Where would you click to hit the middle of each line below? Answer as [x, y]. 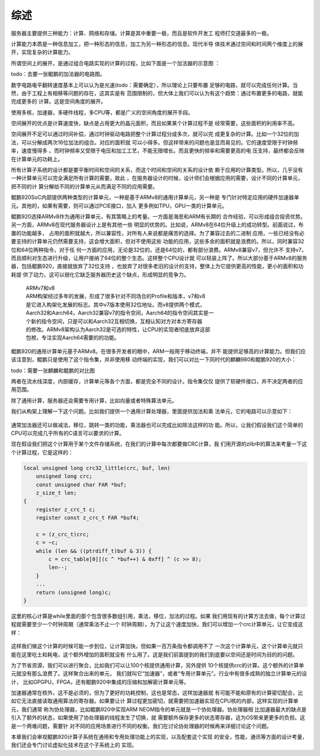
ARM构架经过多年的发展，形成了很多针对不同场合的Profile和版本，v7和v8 [116, 296]
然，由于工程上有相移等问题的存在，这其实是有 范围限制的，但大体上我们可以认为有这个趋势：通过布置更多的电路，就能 [157, 93]
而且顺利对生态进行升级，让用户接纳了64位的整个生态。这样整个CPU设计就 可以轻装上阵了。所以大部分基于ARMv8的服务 [159, 258]
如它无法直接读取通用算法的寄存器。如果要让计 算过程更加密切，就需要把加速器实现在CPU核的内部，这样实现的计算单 [155, 701]
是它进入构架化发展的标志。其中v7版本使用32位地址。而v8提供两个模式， [116, 305]
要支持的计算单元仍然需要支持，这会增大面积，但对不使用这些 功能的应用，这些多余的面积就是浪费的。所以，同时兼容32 [158, 241]
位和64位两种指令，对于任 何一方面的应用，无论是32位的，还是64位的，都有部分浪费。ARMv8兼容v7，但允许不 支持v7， [159, 249]
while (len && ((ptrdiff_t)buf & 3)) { [94, 551]
